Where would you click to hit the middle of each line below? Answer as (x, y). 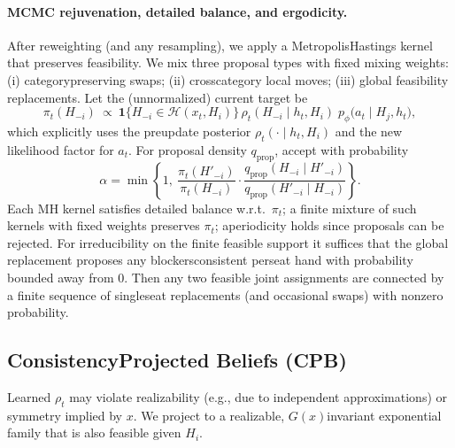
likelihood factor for (61, 149)
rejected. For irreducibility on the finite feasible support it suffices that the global (228, 242)
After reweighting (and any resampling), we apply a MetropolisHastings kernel (220, 45)
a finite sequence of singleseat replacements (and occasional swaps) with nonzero (225, 294)
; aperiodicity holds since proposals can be (329, 225)
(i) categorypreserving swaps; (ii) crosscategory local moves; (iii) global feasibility (228, 79)
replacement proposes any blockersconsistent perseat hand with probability (210, 260)
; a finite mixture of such (350, 208)
